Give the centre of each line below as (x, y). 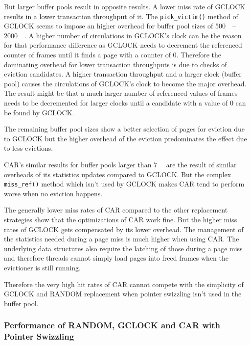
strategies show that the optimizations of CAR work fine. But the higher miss (121, 219)
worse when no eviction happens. (53, 193)
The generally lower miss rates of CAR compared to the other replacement (116, 210)
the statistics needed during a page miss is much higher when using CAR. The (122, 239)
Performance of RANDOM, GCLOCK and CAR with (112, 325)
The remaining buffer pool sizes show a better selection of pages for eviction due (125, 129)
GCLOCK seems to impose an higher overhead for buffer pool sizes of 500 (115, 26)
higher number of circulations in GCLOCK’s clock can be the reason (139, 35)
